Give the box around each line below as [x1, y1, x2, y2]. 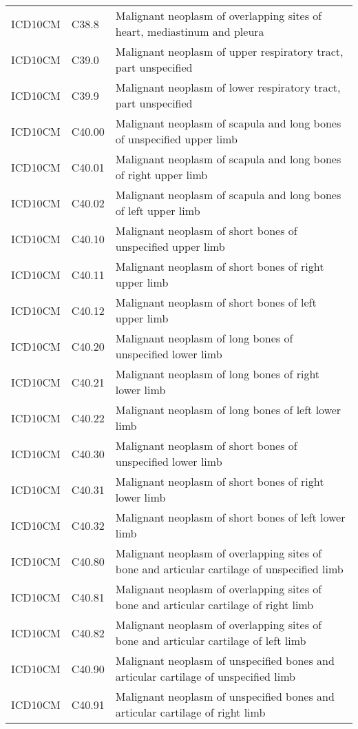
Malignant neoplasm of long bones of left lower [115, 402, 341, 418]
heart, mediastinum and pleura [115, 23, 264, 39]
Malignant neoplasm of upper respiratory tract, [115, 43, 344, 59]
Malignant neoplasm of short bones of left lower [115, 509, 346, 525]
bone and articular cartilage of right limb [115, 597, 314, 613]
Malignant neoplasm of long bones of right [115, 366, 320, 382]
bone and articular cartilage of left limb [115, 633, 306, 648]
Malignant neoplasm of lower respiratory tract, [115, 79, 341, 95]
